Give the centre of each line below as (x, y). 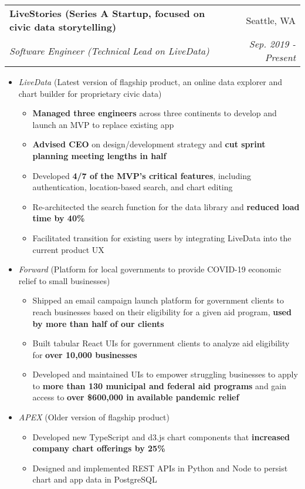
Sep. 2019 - (272, 44)
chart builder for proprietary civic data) (90, 93)
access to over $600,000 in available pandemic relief (136, 397)
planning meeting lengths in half (99, 155)
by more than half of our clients (98, 323)
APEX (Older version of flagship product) (94, 417)
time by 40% (59, 218)
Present (280, 57)
